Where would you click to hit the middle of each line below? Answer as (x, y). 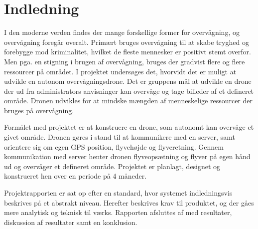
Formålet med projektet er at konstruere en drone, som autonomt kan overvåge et (129, 127)
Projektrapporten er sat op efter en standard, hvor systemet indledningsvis (118, 193)
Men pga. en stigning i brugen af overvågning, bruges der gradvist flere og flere (125, 61)
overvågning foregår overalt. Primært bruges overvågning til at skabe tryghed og (127, 42)
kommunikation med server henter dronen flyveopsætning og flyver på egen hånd (127, 156)
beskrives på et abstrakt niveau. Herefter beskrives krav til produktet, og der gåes (129, 202)
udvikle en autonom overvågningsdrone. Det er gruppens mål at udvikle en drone (128, 81)
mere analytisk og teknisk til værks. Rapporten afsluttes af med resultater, (118, 212)
